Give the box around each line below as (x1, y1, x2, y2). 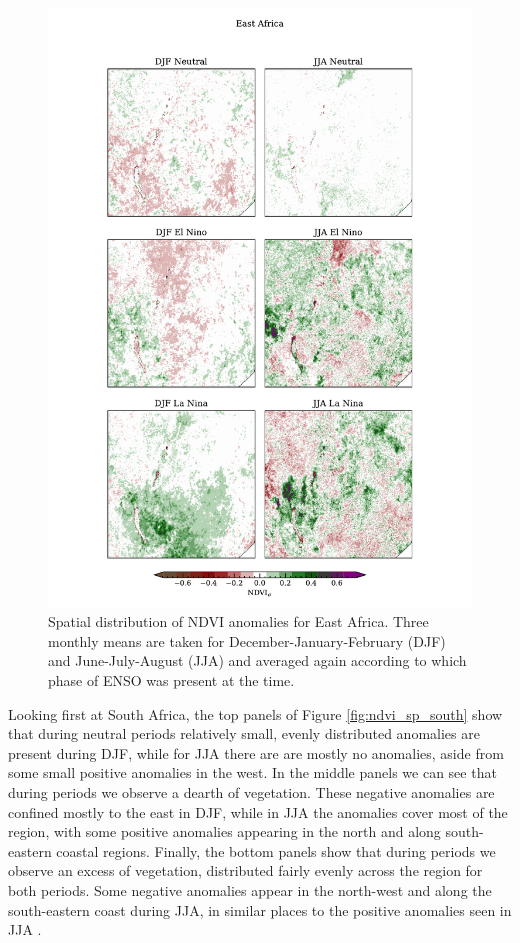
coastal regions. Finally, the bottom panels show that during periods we (56, 840, 496, 861)
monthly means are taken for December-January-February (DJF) (48, 630, 446, 651)
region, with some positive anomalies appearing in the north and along (8, 821, 441, 842)
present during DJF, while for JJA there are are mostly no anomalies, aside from (8, 742, 504, 763)
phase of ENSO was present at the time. (48, 670, 295, 691)
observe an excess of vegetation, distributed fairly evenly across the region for (8, 860, 483, 881)
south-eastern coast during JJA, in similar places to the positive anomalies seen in (8, 899, 512, 920)
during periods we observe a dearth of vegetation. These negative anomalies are (8, 782, 495, 803)
